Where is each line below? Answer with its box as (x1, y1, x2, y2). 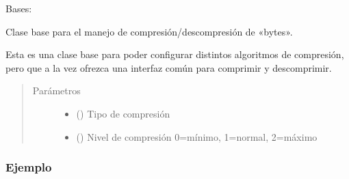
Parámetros (32, 83, 81, 98)
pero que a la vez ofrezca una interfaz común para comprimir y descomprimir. (5, 60, 332, 74)
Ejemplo (5, 159, 52, 176)
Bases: (5, 1, 32, 15)
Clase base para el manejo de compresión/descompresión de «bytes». (5, 24, 293, 38)
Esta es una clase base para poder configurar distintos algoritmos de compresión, (5, 47, 344, 61)
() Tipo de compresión (76, 106, 170, 120)
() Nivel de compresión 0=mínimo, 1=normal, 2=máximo (76, 129, 318, 143)
